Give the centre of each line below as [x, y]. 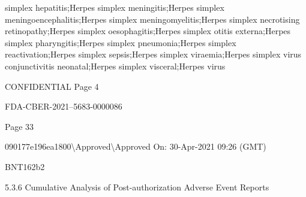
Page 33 [19, 126]
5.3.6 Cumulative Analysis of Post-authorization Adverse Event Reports [137, 187]
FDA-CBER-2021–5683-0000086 [64, 106]
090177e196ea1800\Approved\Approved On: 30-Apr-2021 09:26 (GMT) [136, 146]
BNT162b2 [25, 166]
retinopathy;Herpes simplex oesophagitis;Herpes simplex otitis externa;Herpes [148, 31]
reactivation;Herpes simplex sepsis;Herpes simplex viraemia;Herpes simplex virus [153, 54]
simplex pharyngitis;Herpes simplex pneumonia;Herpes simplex [121, 42]
